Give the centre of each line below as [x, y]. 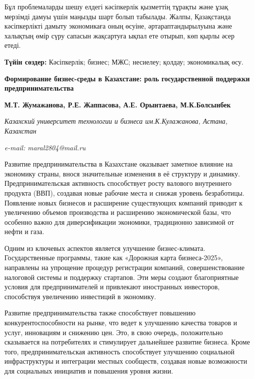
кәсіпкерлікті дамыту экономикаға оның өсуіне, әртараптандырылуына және [118, 26]
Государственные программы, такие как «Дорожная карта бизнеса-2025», [114, 258]
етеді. [13, 45]
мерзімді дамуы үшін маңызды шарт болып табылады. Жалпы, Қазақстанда [118, 16]
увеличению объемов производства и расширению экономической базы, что [118, 212]
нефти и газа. [24, 231]
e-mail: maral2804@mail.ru [45, 147]
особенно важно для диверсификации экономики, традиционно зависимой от [119, 222]
